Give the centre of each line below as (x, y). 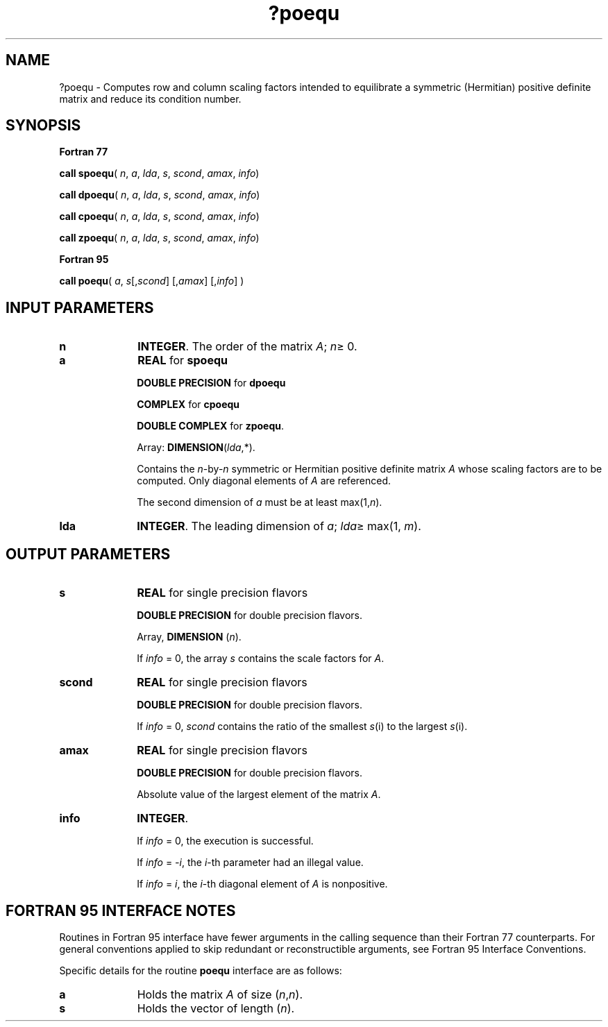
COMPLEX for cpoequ (188, 405)
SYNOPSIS (43, 126)
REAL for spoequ (183, 360)
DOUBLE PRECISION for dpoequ (211, 383)
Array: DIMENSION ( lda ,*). (196, 448)
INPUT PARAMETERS (80, 307)
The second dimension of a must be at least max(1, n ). (260, 502)
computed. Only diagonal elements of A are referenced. (264, 481)
